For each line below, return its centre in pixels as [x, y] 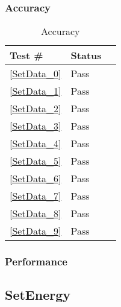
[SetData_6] [36, 179]
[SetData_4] [36, 144]
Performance [36, 261]
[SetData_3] [36, 126]
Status [86, 55]
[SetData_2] [36, 109]
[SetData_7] [36, 196]
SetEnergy [38, 295]
